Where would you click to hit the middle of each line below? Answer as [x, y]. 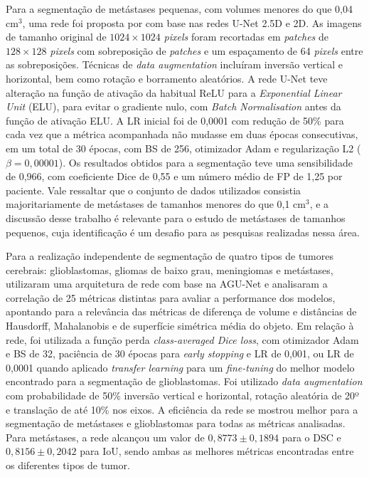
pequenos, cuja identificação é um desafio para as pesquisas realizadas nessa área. [183, 232]
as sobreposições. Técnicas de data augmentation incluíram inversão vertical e [175, 64]
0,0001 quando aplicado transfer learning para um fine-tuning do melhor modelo [180, 367]
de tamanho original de [56, 37]
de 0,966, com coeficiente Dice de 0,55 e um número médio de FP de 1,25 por [174, 176]
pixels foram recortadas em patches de [246, 37]
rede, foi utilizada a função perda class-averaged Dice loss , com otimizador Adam [182, 339]
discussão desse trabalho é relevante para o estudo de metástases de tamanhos [176, 217]
